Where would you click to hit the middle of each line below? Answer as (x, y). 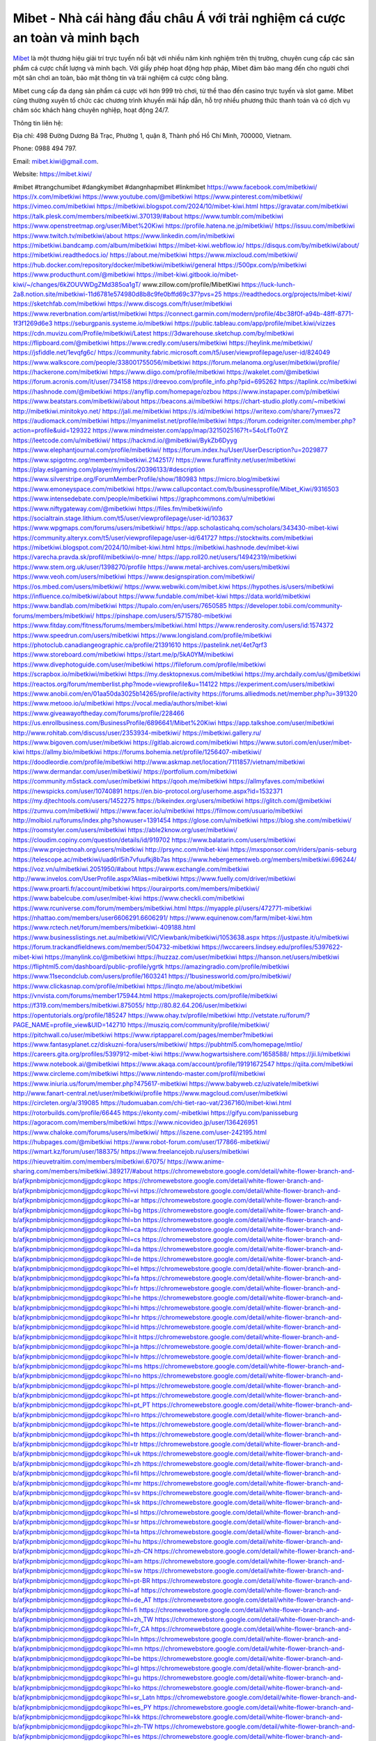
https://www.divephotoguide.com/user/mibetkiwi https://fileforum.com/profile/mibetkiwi (139, 664)
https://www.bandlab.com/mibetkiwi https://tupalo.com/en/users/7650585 (120, 606)
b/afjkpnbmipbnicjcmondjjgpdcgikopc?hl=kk (77, 1717)
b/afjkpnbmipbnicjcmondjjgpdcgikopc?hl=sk (77, 1502)
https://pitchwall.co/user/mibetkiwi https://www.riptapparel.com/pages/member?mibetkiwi (143, 1035)
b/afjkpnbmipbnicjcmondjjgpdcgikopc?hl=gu (77, 1678)
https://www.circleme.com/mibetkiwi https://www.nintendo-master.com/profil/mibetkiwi (139, 1074)
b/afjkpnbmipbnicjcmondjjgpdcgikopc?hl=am (78, 1561)
